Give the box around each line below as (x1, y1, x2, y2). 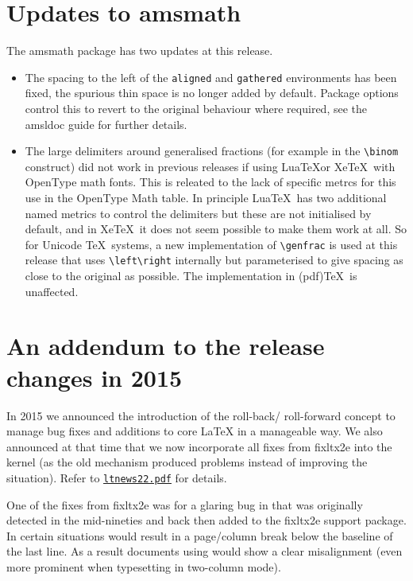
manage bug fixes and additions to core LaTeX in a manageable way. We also (6, 423, 383, 439)
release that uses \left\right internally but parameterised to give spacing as (25, 252, 403, 268)
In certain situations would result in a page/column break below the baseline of (6, 527, 393, 544)
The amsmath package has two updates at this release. (6, 42, 273, 59)
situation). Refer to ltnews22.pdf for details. (6, 469, 227, 485)
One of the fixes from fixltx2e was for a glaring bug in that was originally (6, 496, 363, 513)
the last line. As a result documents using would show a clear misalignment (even (6, 543, 403, 560)
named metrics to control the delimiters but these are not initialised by (25, 205, 372, 221)
